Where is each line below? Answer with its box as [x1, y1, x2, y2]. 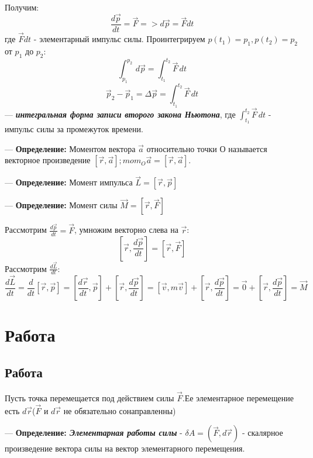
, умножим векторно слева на [74, 223, 178, 236]
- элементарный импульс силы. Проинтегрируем [33, 33, 205, 45]
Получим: [5, 1, 39, 13]
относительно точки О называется [146, 142, 267, 154]
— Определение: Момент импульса [5, 176, 133, 188]
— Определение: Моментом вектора [5, 142, 136, 154]
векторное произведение [5, 154, 91, 166]
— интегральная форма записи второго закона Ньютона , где [5, 108, 236, 120]
